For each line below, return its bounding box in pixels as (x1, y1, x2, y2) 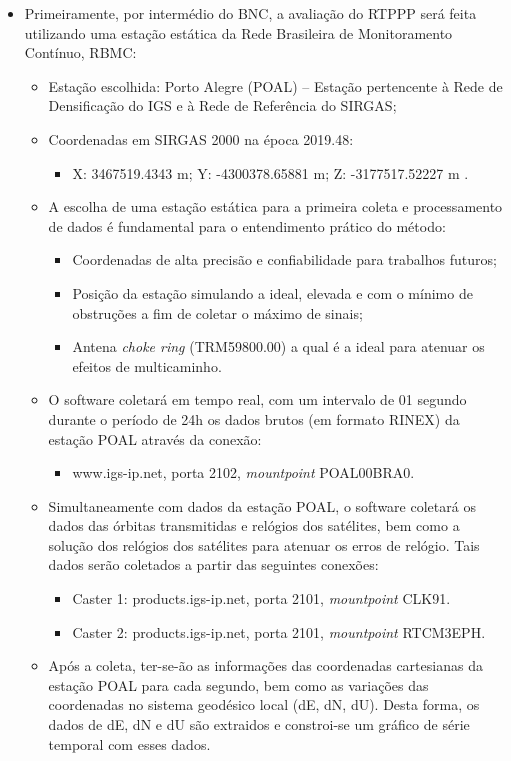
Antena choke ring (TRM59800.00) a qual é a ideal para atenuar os (72, 336, 485, 357)
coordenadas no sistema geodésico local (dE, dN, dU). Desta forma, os (48, 694, 480, 715)
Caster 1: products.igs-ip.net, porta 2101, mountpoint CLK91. (72, 588, 451, 609)
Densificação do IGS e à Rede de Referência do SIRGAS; (48, 95, 397, 116)
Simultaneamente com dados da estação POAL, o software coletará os (48, 495, 476, 516)
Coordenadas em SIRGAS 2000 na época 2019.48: (48, 128, 354, 149)
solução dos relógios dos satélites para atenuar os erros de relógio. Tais (48, 534, 480, 555)
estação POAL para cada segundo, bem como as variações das (48, 674, 429, 695)
